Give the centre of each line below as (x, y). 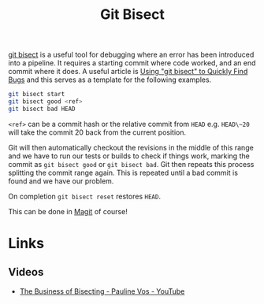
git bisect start (37, 95)
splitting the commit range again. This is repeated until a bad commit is (123, 172)
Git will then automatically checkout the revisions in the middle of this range (131, 147)
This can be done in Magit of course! (68, 211)
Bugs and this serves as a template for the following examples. (110, 80)
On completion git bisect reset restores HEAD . (85, 196)
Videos (26, 272)
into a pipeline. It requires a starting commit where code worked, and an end (132, 63)
